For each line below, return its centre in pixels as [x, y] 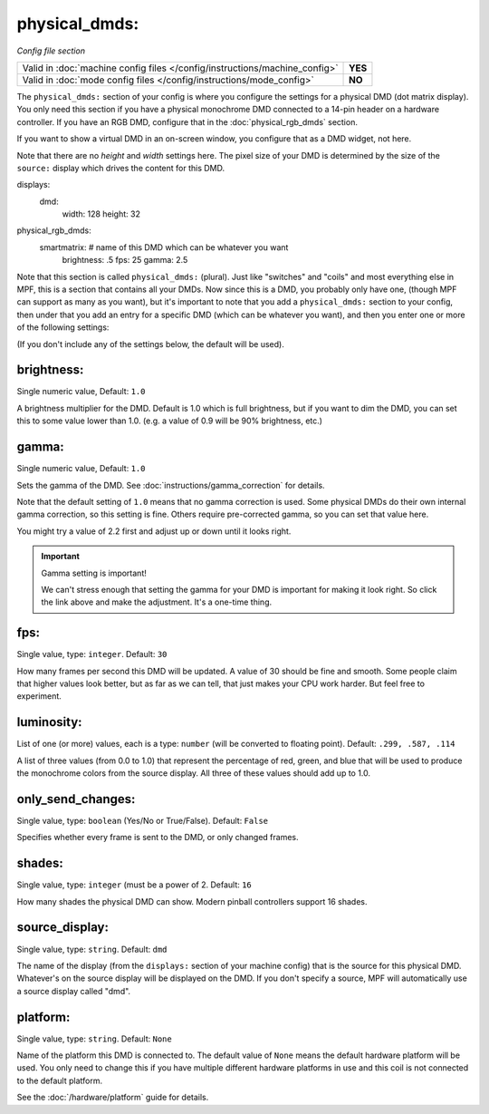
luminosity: [49, 722]
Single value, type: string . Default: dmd [92, 949]
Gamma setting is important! [94, 573]
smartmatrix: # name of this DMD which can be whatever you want [164, 247]
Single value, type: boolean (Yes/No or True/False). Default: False [143, 820]
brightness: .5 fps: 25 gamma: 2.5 [125, 260]
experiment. [39, 696]
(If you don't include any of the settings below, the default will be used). [150, 344]
